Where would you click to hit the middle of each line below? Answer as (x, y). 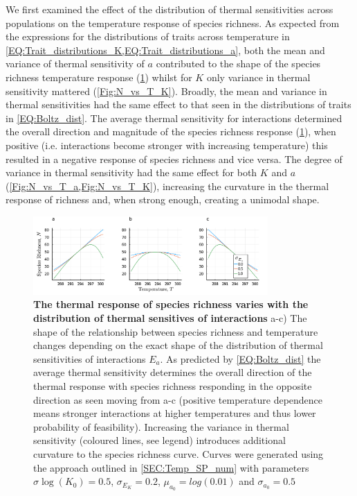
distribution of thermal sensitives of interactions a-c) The (170, 318)
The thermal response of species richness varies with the (171, 304)
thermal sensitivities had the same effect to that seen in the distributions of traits (178, 104)
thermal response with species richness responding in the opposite (173, 386)
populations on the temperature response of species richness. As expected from (173, 23)
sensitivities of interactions (90, 358)
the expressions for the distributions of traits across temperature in (148, 36)
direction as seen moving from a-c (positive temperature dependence (178, 399)
